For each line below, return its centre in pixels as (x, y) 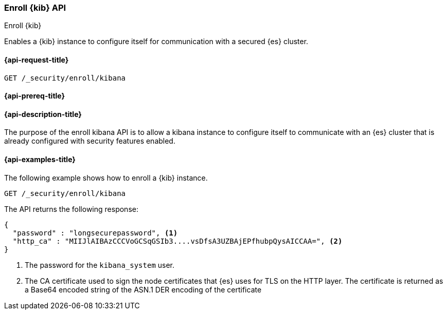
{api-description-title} (43, 114)
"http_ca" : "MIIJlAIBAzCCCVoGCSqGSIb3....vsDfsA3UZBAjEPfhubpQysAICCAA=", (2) (177, 241)
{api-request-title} (37, 60)
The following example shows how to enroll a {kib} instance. (106, 178)
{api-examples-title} (40, 160)
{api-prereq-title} (35, 96)
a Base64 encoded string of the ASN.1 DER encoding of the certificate (143, 289)
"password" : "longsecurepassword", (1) (95, 233)
